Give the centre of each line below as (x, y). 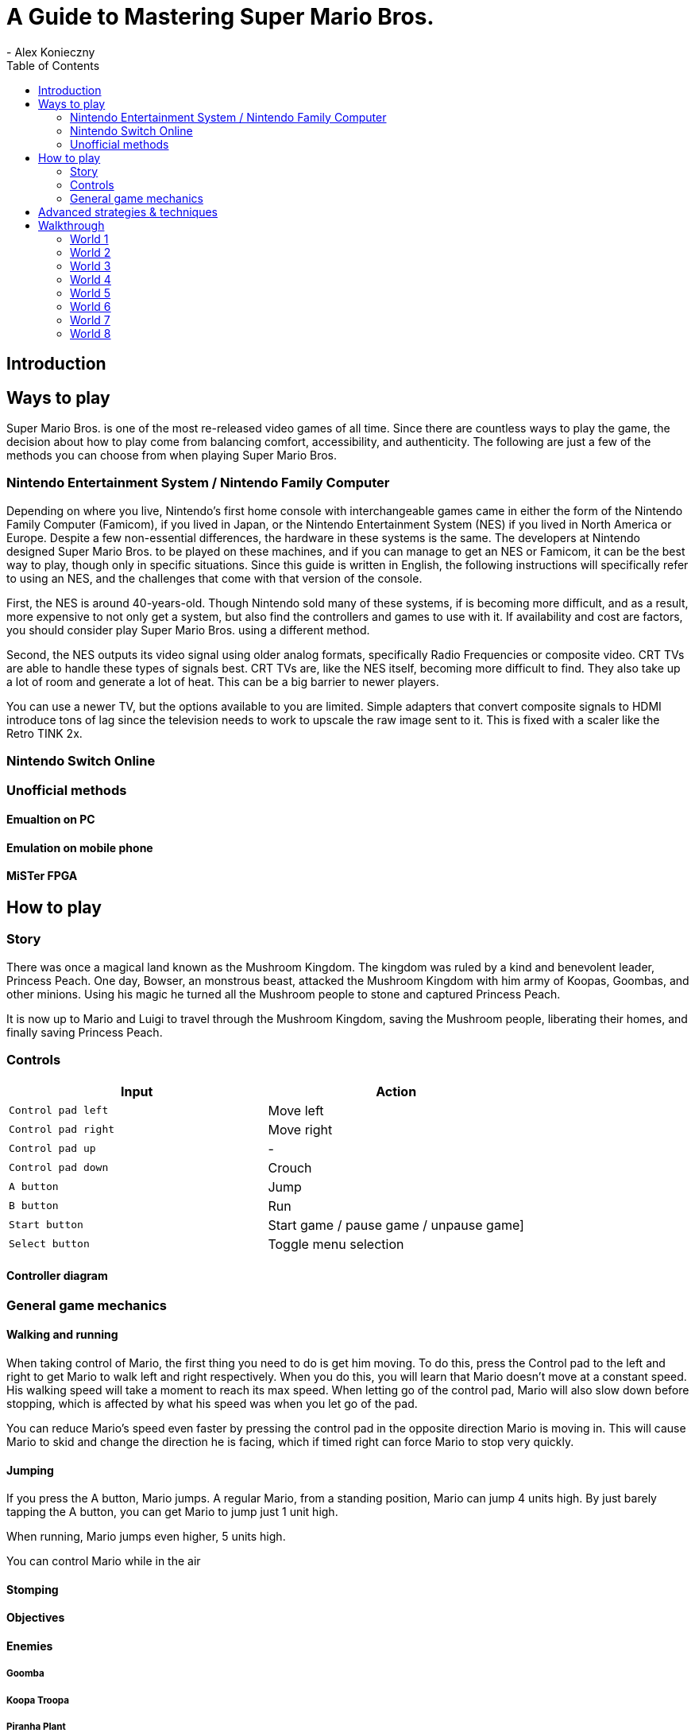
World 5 (91, 293)
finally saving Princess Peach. (85, 1032)
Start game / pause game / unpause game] (396, 1225)
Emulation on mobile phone (80, 847)
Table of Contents (53, 65)
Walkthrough (71, 225)
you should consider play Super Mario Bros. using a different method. (188, 630)
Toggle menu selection (336, 1244)
